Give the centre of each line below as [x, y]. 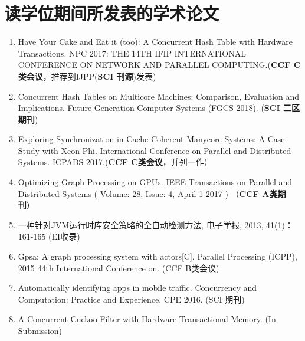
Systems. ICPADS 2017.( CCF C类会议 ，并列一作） [115, 162]
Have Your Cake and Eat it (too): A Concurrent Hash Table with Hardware [155, 42]
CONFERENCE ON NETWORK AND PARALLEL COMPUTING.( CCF [154, 65]
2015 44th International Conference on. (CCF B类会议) [119, 268]
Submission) [40, 330]
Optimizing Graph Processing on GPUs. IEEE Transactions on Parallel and [155, 182]
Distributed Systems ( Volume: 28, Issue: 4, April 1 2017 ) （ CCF [138, 193]
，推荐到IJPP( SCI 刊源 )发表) [99, 76]
